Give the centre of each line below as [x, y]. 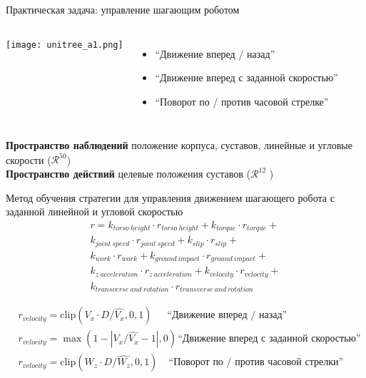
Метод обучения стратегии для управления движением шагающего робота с [170, 197]
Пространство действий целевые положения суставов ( [128, 174]
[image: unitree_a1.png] [65, 45]
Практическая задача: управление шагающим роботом [123, 9]
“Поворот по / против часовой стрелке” [242, 101]
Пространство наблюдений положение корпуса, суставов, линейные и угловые [179, 145]
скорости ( [29, 159]
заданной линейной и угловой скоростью [95, 211]
